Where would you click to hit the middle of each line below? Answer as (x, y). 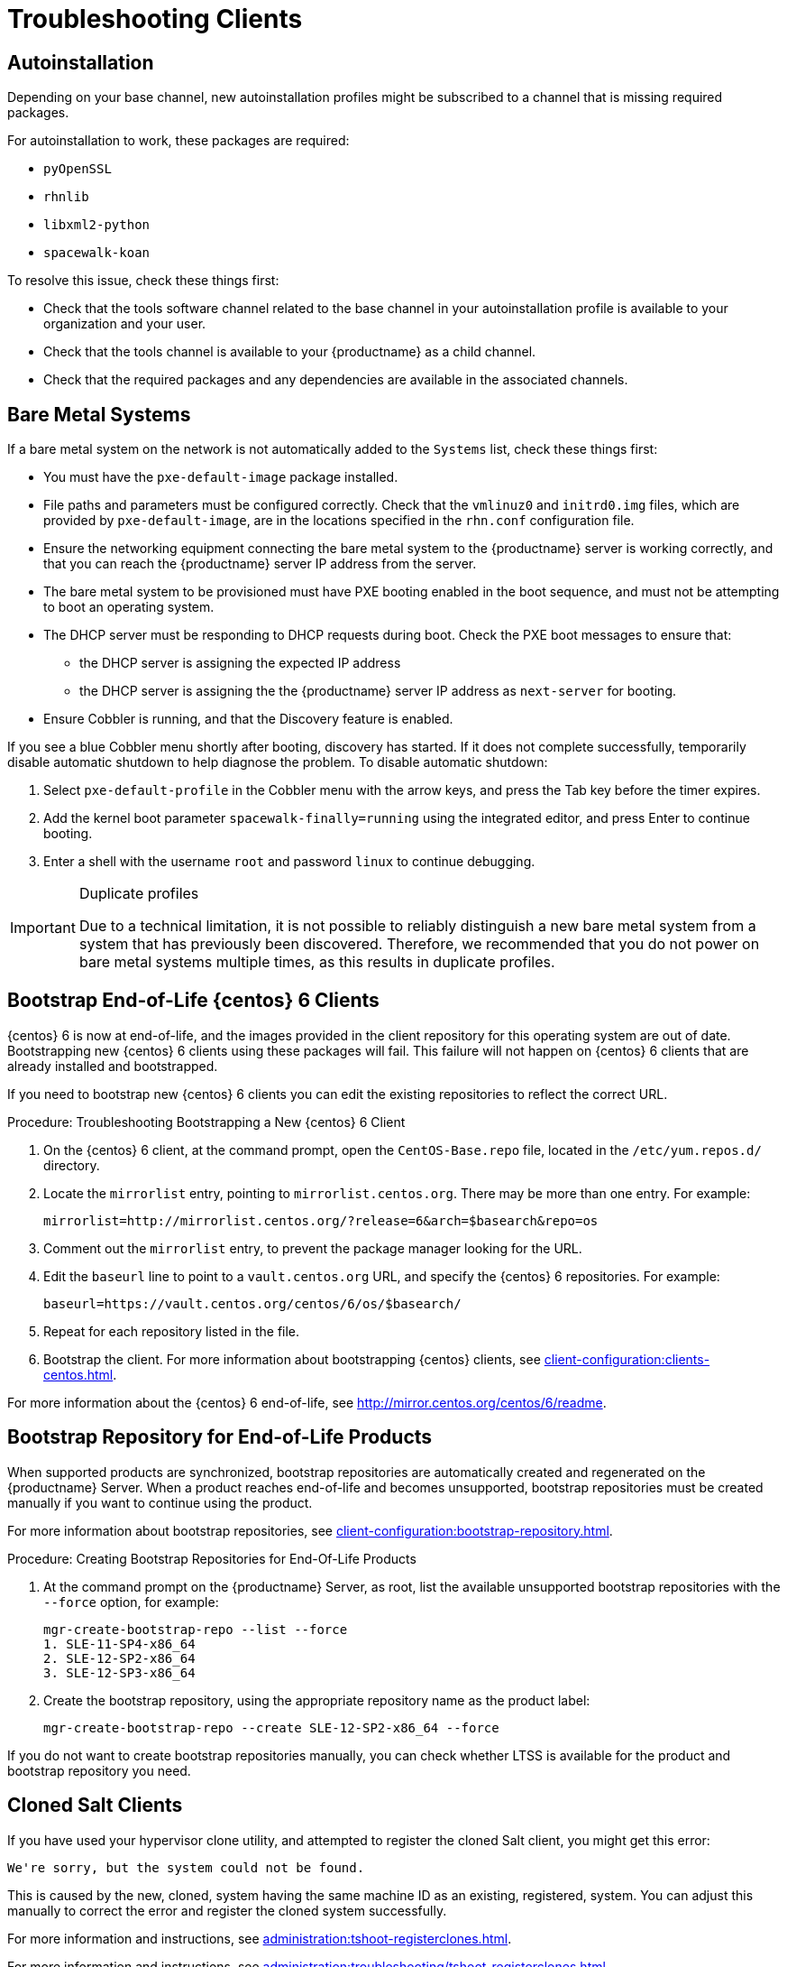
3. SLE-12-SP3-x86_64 (119, 1672)
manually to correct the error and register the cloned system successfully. (227, 1910)
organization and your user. (125, 324)
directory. (72, 1165)
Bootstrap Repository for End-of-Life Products (220, 1437)
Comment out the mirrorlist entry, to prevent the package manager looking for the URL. (313, 1248)
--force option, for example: (131, 1602)
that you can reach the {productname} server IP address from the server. (260, 564)
